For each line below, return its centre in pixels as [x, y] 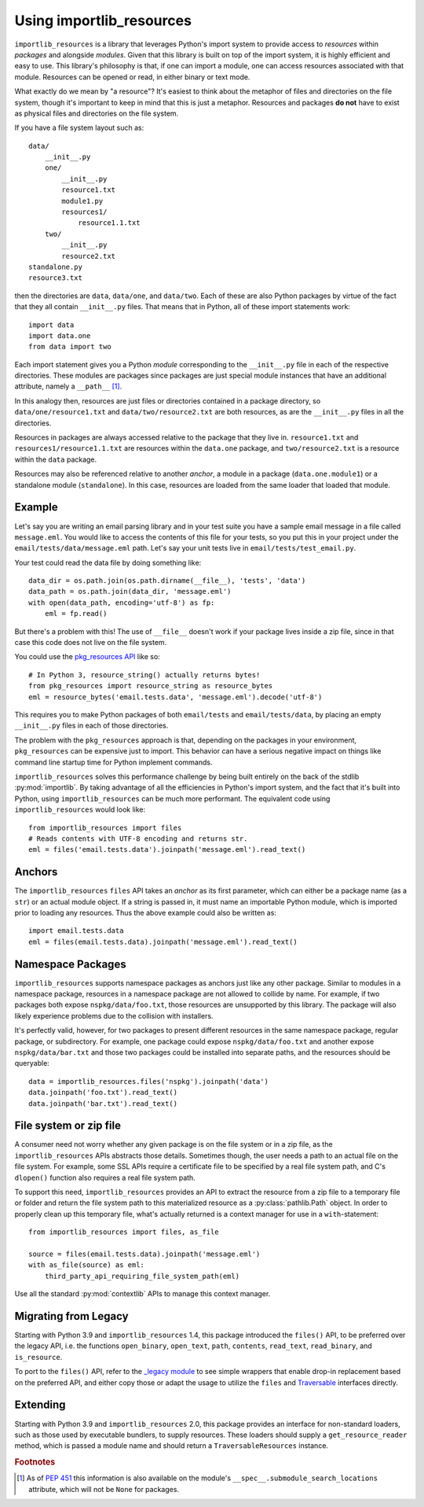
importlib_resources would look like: [80, 809]
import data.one [60, 335]
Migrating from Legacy [71, 1316]
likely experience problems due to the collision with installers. [114, 1015]
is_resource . [38, 1357]
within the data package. [56, 459]
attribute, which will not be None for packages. [104, 1489]
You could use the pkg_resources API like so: [87, 657]
